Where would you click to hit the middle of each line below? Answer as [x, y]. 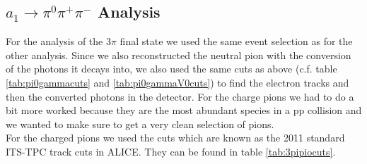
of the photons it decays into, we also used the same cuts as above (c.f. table [171, 69]
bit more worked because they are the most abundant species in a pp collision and [184, 110]
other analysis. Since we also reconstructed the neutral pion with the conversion [179, 55]
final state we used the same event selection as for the [236, 41]
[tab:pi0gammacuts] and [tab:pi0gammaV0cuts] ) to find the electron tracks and [177, 82]
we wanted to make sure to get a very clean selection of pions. [140, 124]
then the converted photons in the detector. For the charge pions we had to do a [180, 96]
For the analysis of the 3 [58, 41]
